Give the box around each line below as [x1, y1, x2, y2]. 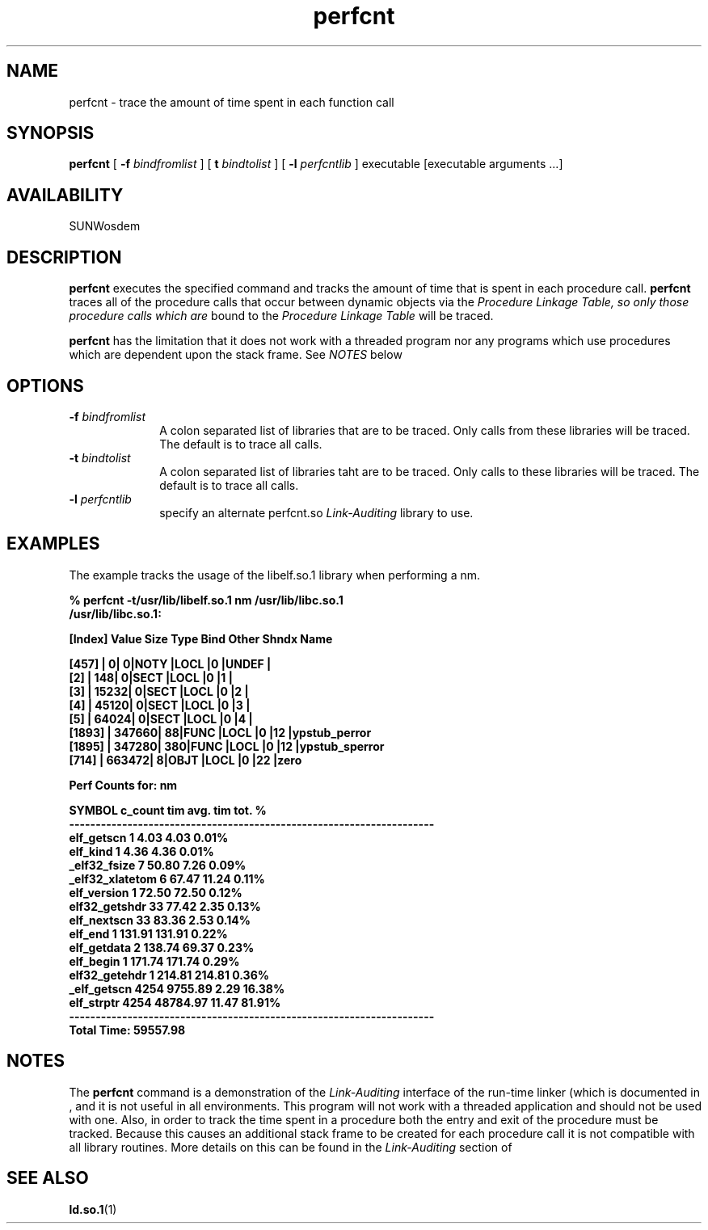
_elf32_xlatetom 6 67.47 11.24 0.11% [69, 871, 265, 886]
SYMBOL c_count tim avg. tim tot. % [69, 802, 267, 817]
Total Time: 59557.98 [69, 1022, 186, 1037]
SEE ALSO [6, 1168, 89, 1189]
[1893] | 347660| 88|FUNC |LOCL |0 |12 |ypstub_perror [69, 725, 372, 739]
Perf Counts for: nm [69, 777, 178, 792]
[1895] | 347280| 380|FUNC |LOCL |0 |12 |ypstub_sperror [69, 739, 385, 753]
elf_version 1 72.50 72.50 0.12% [69, 885, 242, 899]
